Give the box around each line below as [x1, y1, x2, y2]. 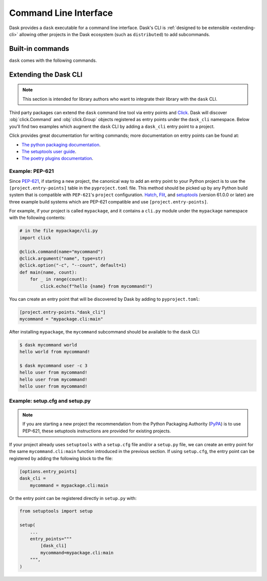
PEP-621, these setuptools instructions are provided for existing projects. [22, 428, 171, 434]
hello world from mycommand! [19, 349, 90, 355]
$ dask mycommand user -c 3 [19, 363, 88, 369]
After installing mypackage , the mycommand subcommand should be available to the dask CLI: [9, 329, 200, 334]
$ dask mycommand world [19, 342, 78, 348]
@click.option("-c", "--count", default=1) [19, 262, 127, 268]
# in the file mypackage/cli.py [19, 228, 98, 234]
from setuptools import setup [19, 508, 93, 514]
